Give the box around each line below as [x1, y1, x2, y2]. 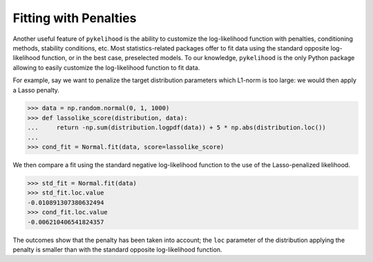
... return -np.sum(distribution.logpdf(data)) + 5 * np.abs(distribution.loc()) [27, 124, 326, 131]
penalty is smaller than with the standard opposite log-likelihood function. [12, 245, 222, 254]
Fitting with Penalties [12, 10, 137, 26]
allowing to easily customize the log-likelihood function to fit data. [12, 63, 200, 72]
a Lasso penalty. [12, 86, 60, 94]
